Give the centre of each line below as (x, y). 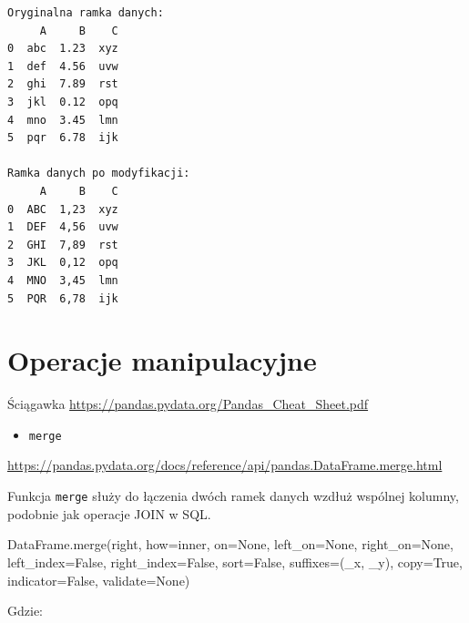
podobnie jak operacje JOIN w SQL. (109, 513)
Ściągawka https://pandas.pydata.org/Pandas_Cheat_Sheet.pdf (188, 404)
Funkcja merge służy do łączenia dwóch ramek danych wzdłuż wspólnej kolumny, (233, 496)
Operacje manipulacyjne (162, 360)
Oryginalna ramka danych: (86, 13)
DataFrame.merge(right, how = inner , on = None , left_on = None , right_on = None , (230, 544)
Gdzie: (25, 611)
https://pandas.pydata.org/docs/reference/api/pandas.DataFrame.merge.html (225, 465)
